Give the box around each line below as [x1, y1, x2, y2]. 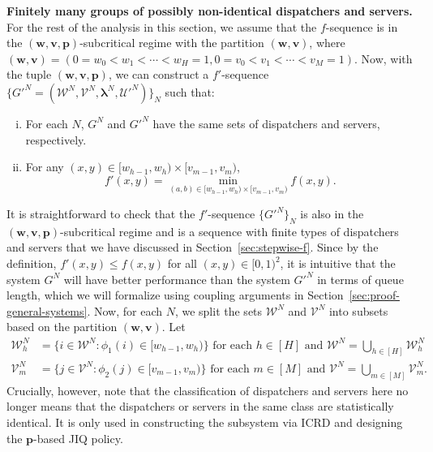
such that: [165, 83, 215, 100]
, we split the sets [174, 302, 263, 319]
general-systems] [6, 302, 88, 319]
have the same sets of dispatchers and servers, [152, 114, 380, 131]
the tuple [6, 66, 52, 83]
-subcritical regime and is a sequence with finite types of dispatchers [60, 222, 399, 239]
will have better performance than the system [63, 270, 290, 287]
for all [167, 255, 197, 272]
